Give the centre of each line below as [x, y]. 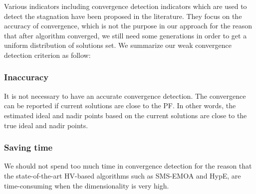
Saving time [28, 147]
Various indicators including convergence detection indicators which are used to [126, 6]
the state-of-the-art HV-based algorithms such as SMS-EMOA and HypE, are [123, 175]
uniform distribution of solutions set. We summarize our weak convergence [118, 45]
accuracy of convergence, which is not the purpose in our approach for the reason [128, 26]
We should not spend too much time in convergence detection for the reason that [128, 166]
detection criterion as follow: [47, 55]
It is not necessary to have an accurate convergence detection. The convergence [125, 96]
